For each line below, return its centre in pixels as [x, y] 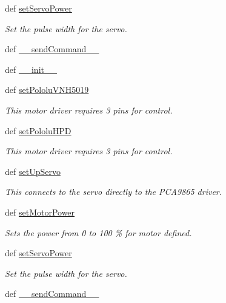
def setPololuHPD [38, 130]
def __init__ [31, 69]
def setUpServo [33, 171]
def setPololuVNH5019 [47, 90]
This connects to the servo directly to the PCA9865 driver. [114, 192]
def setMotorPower [40, 212]
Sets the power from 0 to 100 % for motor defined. [98, 232]
